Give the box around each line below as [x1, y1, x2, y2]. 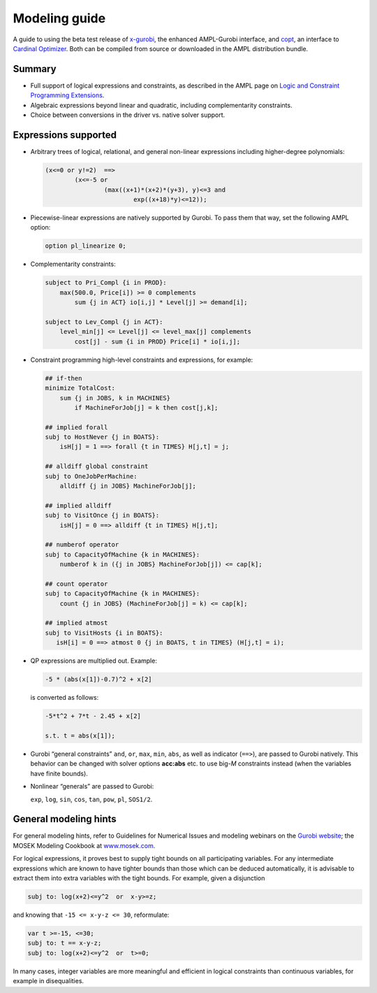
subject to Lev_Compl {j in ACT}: [45, 318, 163, 325]
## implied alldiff [45, 501, 112, 509]
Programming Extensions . [30, 91, 105, 99]
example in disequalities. [13, 977, 84, 985]
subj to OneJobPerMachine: [45, 472, 138, 480]
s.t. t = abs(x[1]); [45, 731, 115, 740]
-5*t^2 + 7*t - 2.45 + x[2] [45, 712, 141, 720]
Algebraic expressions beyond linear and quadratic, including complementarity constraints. [30, 101, 293, 109]
